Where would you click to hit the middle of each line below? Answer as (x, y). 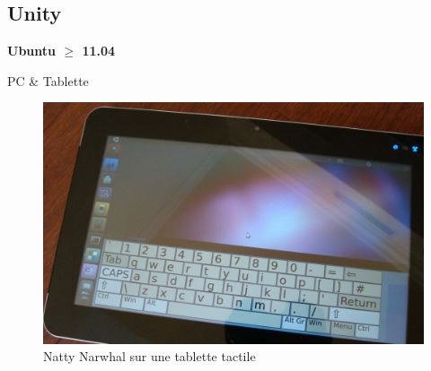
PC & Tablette (48, 80)
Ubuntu (31, 51)
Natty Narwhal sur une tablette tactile (150, 356)
